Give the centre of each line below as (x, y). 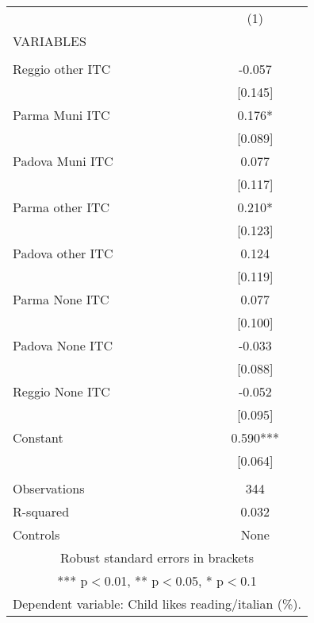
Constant (38, 437)
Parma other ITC (61, 207)
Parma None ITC (61, 299)
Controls (36, 534)
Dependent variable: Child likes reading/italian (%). (157, 604)
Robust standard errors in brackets (157, 557)
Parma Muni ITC (61, 115)
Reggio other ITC (62, 69)
